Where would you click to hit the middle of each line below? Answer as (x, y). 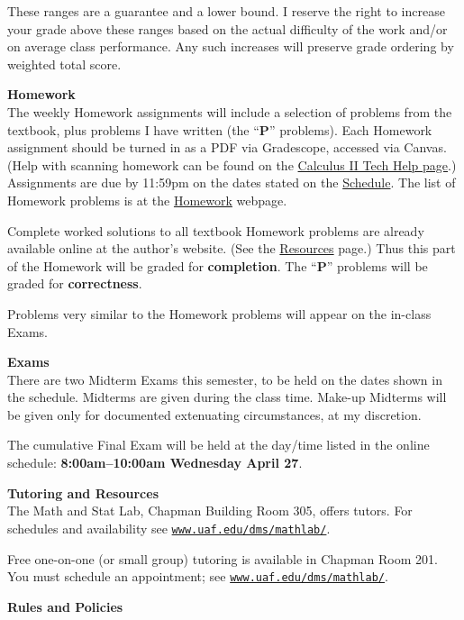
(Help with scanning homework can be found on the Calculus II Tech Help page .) (232, 164)
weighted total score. (64, 64)
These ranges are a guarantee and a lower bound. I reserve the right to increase (226, 11)
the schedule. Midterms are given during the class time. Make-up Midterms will (227, 397)
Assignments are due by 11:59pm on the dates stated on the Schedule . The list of (232, 182)
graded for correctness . (75, 283)
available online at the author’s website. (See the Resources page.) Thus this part (232, 248)
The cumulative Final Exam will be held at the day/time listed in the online (218, 445)
